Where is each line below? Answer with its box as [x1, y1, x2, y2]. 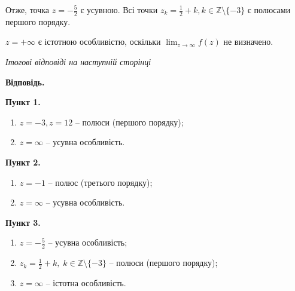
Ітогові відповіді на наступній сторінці [5, 56, 151, 68]
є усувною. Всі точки [80, 4, 158, 16]
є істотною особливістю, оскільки [38, 35, 161, 48]
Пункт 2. [5, 155, 41, 168]
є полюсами [247, 4, 291, 16]
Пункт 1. [5, 96, 41, 108]
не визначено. [223, 35, 273, 48]
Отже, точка [5, 4, 50, 16]
